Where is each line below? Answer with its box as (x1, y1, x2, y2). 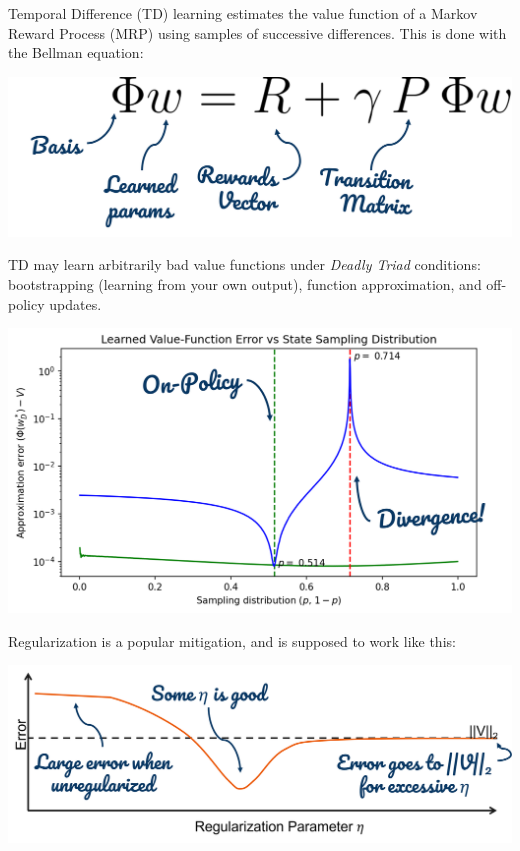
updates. (49, 293, 102, 314)
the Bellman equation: (8, 42, 144, 63)
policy (8, 293, 45, 314)
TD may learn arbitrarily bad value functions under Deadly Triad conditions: (8, 254, 481, 275)
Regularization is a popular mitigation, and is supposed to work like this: (8, 630, 456, 651)
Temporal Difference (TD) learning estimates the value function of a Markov (8, 3, 478, 23)
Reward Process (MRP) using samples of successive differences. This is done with (8, 22, 507, 43)
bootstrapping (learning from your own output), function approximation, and (8, 273, 482, 294)
